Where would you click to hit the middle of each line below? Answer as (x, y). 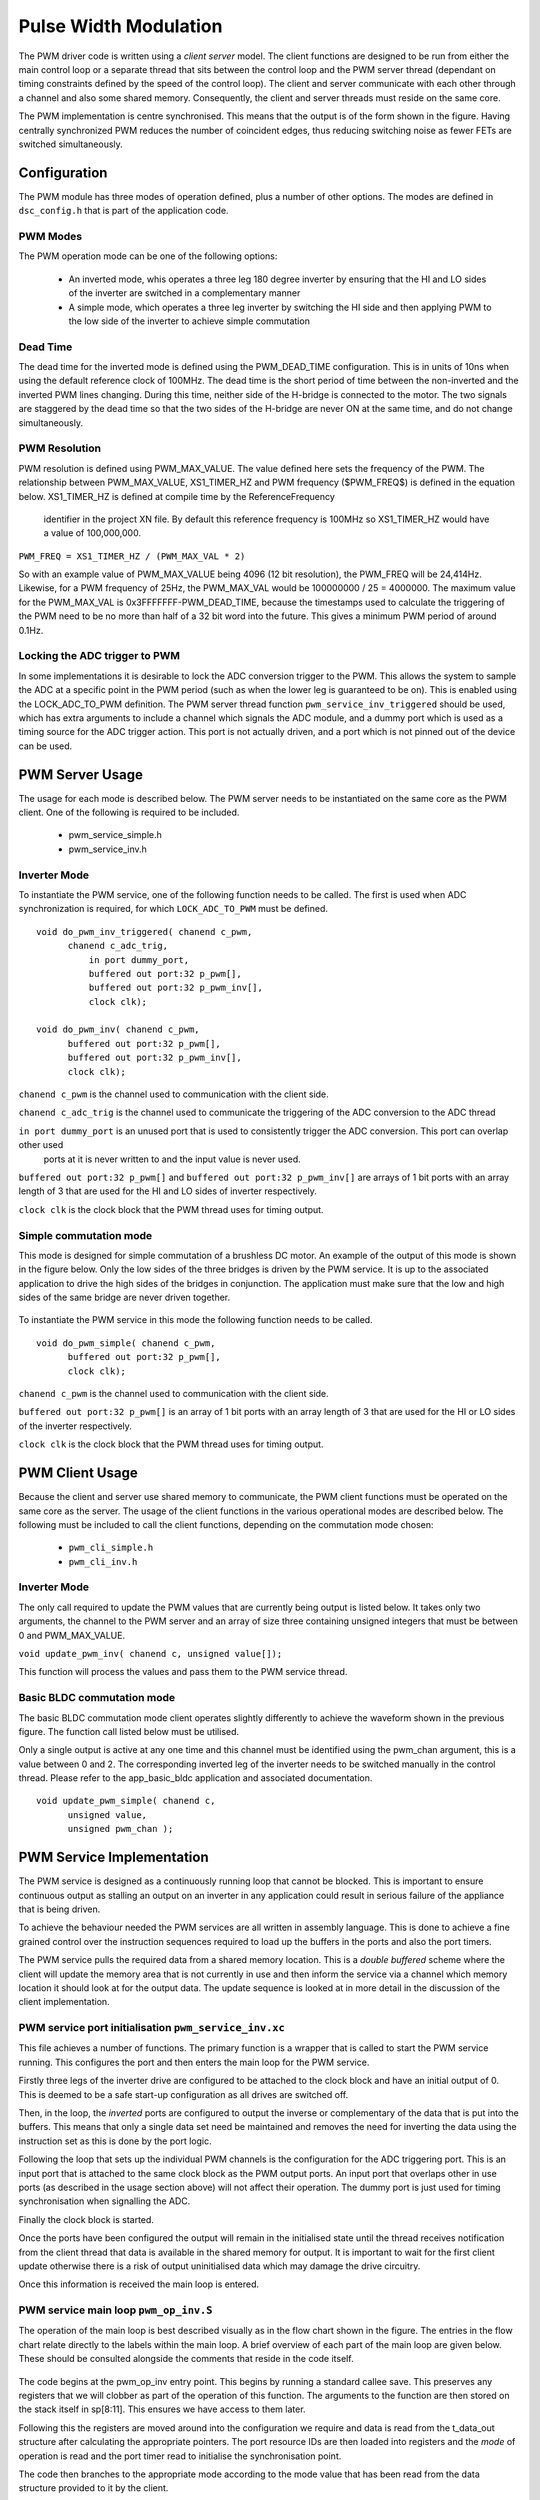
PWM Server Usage (81, 774)
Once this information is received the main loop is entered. (139, 2284)
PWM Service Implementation (113, 1857)
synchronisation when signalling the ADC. (104, 2201)
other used (41, 1145)
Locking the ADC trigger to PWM (99, 656)
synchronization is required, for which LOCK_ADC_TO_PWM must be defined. (173, 909)
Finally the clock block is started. (86, 2219)
